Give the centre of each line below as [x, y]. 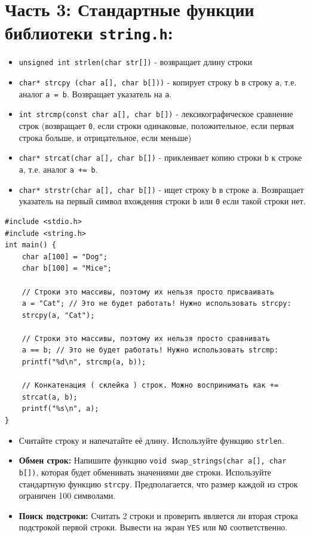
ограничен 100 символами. [67, 495]
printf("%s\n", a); [60, 409]
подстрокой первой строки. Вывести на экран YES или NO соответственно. [153, 527]
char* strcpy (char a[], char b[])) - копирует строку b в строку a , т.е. [158, 82]
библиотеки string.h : [89, 33]
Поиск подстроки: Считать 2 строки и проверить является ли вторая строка [158, 515]
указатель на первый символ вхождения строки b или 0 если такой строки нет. [162, 201]
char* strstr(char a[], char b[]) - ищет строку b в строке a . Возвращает [161, 189]
